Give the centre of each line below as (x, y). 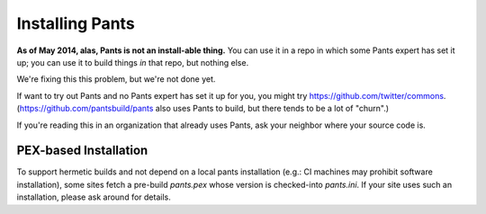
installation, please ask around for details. (94, 197)
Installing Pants (76, 23)
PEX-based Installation (82, 151)
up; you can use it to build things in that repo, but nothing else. (133, 62)
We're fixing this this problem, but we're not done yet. (116, 79)
